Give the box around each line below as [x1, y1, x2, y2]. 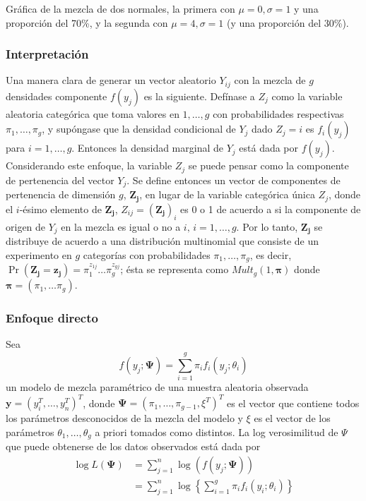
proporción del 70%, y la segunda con [6, 15, 168, 30]
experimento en [6, 247, 72, 262]
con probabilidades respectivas [213, 106, 344, 121]
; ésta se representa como [120, 262, 229, 277]
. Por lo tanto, [236, 219, 298, 234]
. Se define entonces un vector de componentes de [126, 172, 341, 187]
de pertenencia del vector [6, 172, 114, 187]
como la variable [271, 88, 343, 103]
